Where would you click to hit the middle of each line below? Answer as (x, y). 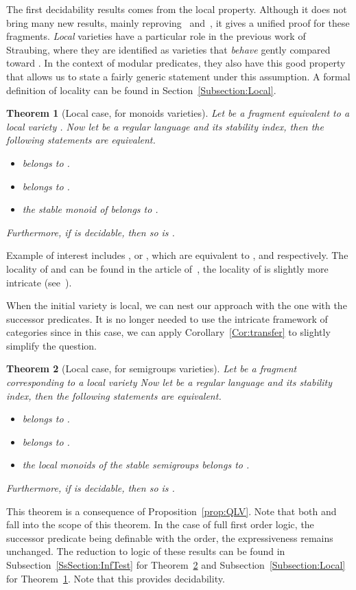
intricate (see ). (39, 282)
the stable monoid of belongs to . (90, 209)
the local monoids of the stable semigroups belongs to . (136, 465)
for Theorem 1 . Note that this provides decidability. (116, 578)
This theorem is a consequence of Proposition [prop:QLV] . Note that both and (171, 511)
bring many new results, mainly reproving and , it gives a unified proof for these (178, 22)
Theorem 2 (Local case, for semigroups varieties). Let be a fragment (152, 368)
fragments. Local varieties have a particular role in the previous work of (156, 36)
